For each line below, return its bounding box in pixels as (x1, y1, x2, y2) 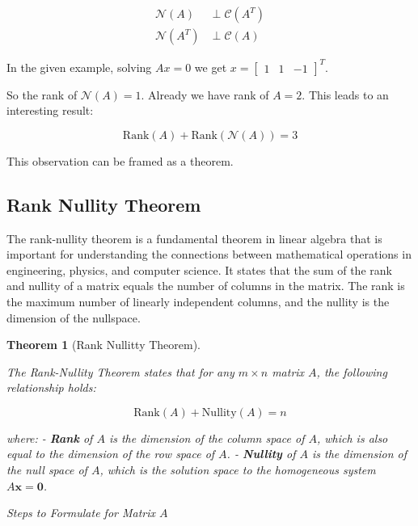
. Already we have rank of (141, 86, 269, 103)
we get (194, 58, 227, 75)
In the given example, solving (6, 58, 152, 75)
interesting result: (6, 102, 94, 119)
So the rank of (6, 86, 78, 103)
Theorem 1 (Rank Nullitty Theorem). (6, 336, 201, 353)
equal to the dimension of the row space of (6, 445, 215, 462)
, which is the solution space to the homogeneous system (99, 461, 376, 478)
